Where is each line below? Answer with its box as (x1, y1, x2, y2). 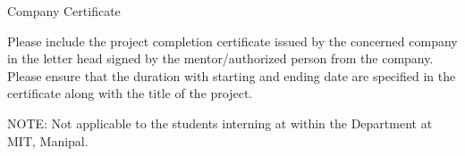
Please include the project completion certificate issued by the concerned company (7, 31, 458, 50)
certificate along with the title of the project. (7, 84, 253, 103)
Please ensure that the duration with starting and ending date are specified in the (7, 66, 456, 85)
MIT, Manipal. (7, 131, 89, 150)
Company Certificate (7, 2, 121, 20)
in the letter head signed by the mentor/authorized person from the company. (7, 49, 434, 68)
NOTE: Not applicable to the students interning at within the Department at (7, 113, 433, 132)
